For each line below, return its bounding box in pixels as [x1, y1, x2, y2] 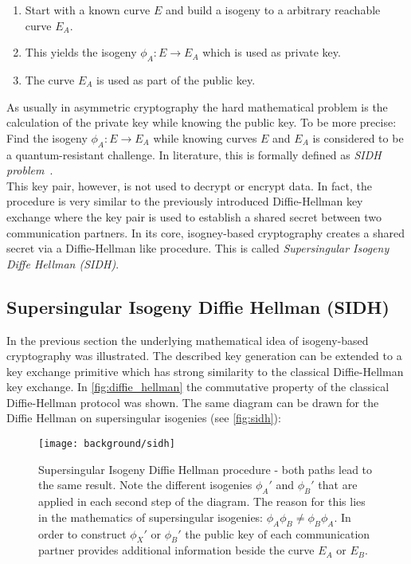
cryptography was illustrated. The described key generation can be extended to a [6, 347, 402, 364]
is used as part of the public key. [96, 71, 256, 88]
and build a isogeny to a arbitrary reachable [165, 2, 381, 18]
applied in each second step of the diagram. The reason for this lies [38, 493, 366, 510]
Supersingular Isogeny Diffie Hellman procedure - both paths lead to [38, 460, 373, 477]
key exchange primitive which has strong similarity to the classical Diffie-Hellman [6, 362, 404, 379]
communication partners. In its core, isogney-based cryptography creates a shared [6, 224, 405, 241]
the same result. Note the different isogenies [38, 476, 252, 493]
